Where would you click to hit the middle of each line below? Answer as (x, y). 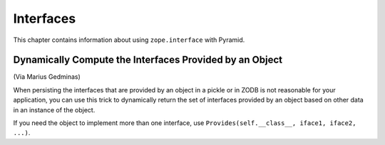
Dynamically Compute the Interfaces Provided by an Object (148, 60)
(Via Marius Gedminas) (47, 77)
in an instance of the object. (54, 109)
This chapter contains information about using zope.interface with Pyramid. (129, 40)
